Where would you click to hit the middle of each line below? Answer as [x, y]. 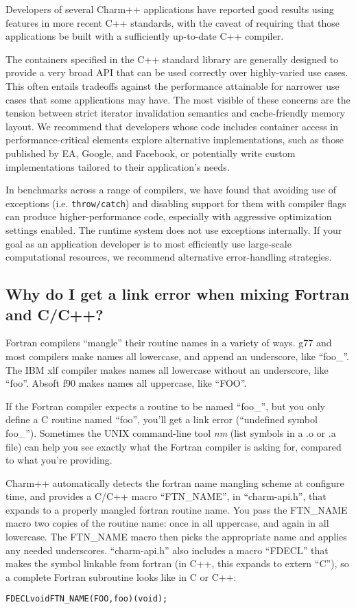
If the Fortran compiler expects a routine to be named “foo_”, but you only [165, 406]
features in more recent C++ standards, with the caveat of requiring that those [173, 22]
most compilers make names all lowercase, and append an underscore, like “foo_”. [177, 356]
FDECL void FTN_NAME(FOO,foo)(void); [87, 599]
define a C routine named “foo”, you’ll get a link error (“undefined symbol [162, 419]
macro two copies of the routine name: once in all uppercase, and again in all [167, 523]
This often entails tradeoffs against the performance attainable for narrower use [173, 85]
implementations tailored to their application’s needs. [118, 166]
